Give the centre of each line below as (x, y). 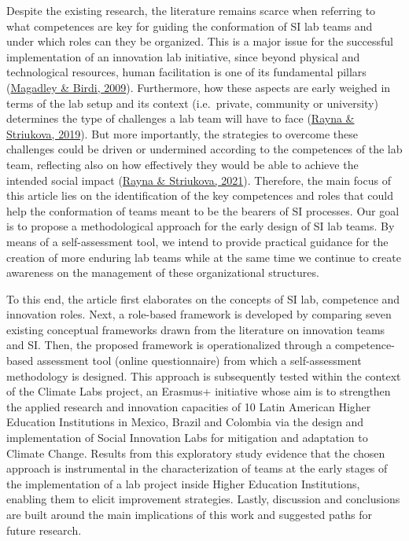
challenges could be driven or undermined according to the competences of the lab (204, 149)
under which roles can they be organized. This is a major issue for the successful (200, 41)
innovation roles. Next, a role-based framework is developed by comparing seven (199, 314)
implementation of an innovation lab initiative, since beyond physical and (183, 56)
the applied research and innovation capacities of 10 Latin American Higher (189, 406)
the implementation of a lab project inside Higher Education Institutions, (183, 483)
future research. (44, 530)
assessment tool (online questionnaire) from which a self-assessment (199, 361)
